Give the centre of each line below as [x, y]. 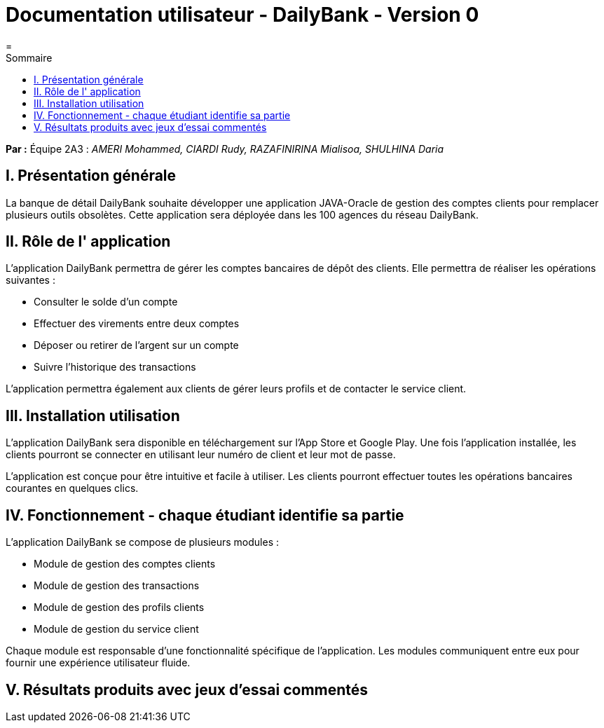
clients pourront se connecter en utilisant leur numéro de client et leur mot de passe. [201, 455]
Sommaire [29, 57]
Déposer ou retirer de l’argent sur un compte [136, 345]
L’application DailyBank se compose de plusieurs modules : [143, 542]
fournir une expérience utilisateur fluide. [98, 663]
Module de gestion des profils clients [119, 607]
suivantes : [30, 280]
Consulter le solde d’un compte [106, 302]
